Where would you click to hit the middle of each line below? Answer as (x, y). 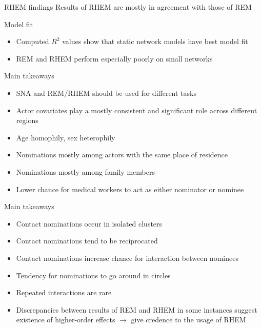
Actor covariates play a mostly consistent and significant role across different (137, 110)
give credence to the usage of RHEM (188, 320)
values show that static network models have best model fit (155, 41)
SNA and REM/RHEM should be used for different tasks (106, 93)
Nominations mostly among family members (85, 171)
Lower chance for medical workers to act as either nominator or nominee (130, 189)
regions (27, 120)
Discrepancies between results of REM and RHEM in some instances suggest (137, 309)
